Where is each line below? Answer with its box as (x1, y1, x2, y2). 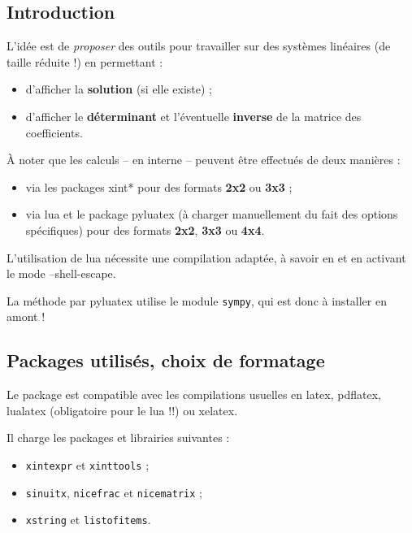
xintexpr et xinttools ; (25, 456, 150, 473)
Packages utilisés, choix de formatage (7, 348, 325, 373)
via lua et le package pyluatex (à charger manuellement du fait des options (25, 206, 398, 223)
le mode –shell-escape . (7, 265, 116, 282)
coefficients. (25, 123, 83, 141)
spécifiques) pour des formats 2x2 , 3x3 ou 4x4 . (25, 221, 265, 238)
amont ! (7, 308, 46, 325)
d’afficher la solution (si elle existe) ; (25, 80, 212, 97)
